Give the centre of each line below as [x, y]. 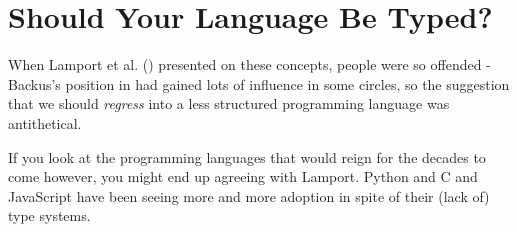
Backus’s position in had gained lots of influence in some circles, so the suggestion [259, 83]
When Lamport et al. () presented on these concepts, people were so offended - [249, 64]
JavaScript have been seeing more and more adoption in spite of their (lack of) [249, 195]
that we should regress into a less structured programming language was [229, 103]
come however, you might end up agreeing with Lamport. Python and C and [243, 176]
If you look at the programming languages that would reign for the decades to [247, 156]
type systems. [49, 215]
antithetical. [45, 122]
